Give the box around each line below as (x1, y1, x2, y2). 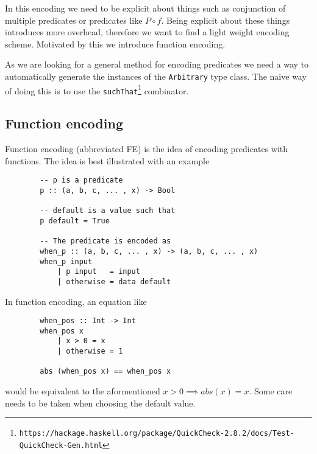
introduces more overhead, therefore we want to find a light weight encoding (5, 26, 290, 38)
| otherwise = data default (57, 277, 171, 286)
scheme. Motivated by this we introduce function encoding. (5, 37, 226, 50)
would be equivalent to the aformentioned (5, 385, 160, 397)
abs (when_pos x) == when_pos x (40, 367, 171, 376)
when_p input (40, 257, 93, 266)
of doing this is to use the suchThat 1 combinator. (5, 82, 189, 97)
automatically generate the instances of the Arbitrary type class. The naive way (5, 69, 307, 82)
